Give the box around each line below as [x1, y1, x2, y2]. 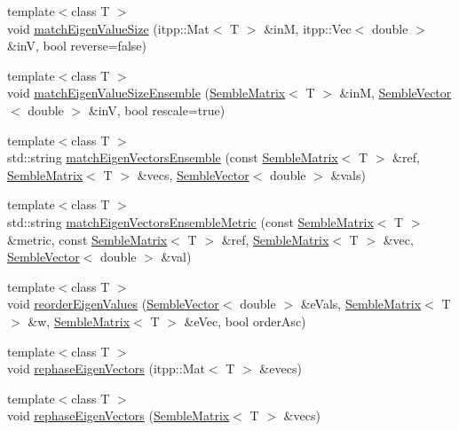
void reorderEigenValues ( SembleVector [7, 294, 219, 313]
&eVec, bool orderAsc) [184, 311, 306, 330]
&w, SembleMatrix [28, 311, 131, 330]
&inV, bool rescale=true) [88, 100, 226, 119]
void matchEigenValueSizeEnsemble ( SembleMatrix [7, 83, 286, 102]
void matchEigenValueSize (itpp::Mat [7, 19, 210, 37]
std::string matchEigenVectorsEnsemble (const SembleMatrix [7, 148, 338, 167]
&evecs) [259, 359, 302, 378]
